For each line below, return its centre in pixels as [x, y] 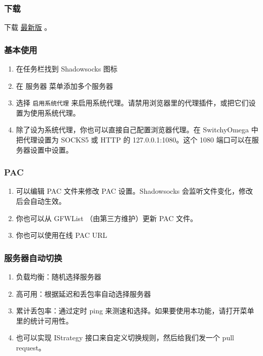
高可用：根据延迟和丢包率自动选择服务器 [83, 293]
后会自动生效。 [41, 201]
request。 [31, 348]
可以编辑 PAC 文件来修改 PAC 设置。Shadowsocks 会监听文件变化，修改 [134, 191]
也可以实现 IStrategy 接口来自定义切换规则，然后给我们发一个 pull [125, 337]
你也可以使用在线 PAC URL [62, 235]
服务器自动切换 [33, 257]
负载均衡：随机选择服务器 [59, 277]
